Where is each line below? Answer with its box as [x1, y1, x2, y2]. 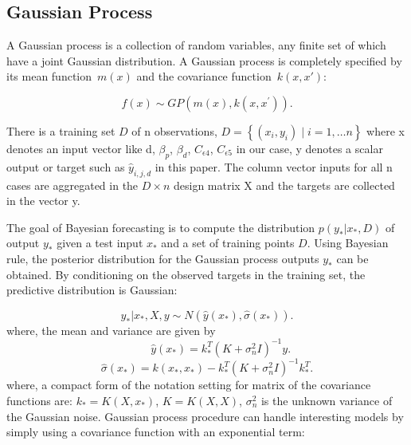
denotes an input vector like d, [6, 140, 155, 156]
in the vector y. [6, 192, 80, 209]
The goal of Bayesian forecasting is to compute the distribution [6, 219, 315, 235]
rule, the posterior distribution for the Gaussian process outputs [6, 250, 319, 266]
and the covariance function [136, 68, 272, 85]
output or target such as [6, 158, 125, 175]
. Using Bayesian [307, 234, 389, 251]
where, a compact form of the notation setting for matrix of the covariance [6, 376, 371, 393]
